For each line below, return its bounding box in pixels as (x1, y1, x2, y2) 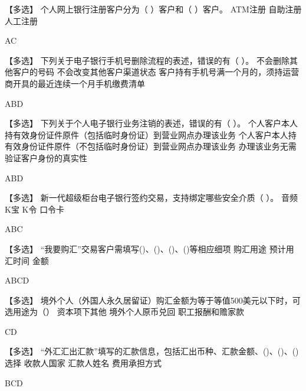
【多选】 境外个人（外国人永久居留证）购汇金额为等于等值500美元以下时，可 (5, 294, 301, 306)
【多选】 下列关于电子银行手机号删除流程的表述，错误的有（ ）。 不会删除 (5, 54, 289, 66)
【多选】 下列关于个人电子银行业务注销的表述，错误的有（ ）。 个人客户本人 (5, 117, 298, 129)
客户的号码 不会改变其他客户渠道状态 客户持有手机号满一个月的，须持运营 (12, 66, 300, 78)
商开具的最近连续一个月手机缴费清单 (5, 77, 145, 89)
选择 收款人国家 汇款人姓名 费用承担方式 (5, 357, 162, 369)
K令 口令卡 (22, 203, 65, 215)
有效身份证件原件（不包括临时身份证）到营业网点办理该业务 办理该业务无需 (5, 140, 297, 152)
